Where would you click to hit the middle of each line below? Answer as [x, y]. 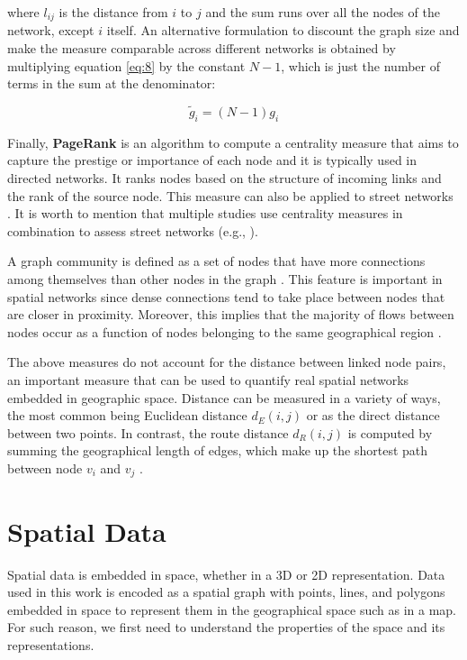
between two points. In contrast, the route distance [148, 432]
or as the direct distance [373, 415]
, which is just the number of [360, 65]
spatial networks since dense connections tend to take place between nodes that [226, 296]
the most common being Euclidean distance [127, 415]
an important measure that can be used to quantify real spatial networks [208, 379]
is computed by [390, 432]
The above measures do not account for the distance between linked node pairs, [227, 362]
